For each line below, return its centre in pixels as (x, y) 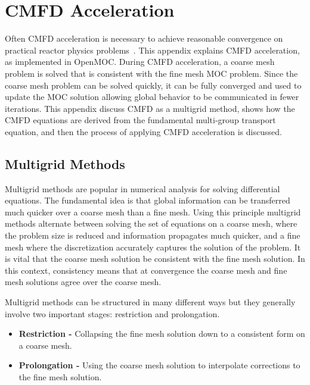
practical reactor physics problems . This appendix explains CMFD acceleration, (152, 50)
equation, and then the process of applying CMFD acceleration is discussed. (143, 131)
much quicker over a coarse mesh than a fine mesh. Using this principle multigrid (153, 212)
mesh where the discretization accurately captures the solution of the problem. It (153, 247)
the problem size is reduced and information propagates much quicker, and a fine (153, 235)
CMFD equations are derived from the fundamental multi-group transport (140, 120)
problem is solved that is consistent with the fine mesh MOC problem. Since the (151, 73)
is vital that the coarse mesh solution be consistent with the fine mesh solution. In (155, 259)
